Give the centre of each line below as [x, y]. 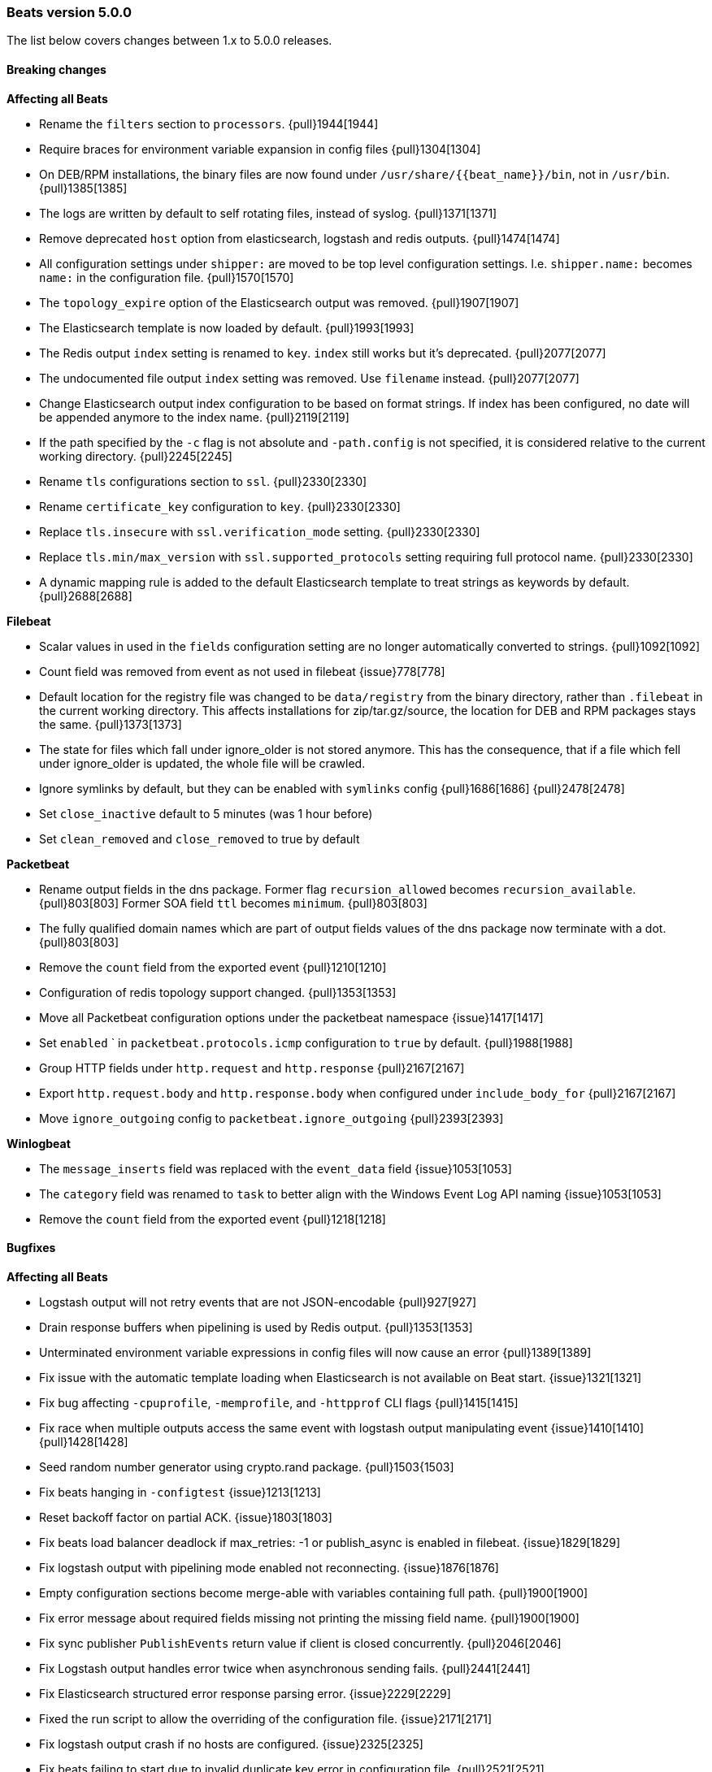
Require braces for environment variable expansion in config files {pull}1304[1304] [260, 149]
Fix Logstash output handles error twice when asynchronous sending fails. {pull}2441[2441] [285, 1668]
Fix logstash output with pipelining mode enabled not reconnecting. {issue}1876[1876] [269, 1567]
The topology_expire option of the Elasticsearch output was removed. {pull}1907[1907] [279, 302]
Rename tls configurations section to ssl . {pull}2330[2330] [203, 481]
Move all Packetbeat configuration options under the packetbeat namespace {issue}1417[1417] [291, 1017]
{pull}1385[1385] [83, 188]
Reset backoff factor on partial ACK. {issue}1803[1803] [186, 1517]
